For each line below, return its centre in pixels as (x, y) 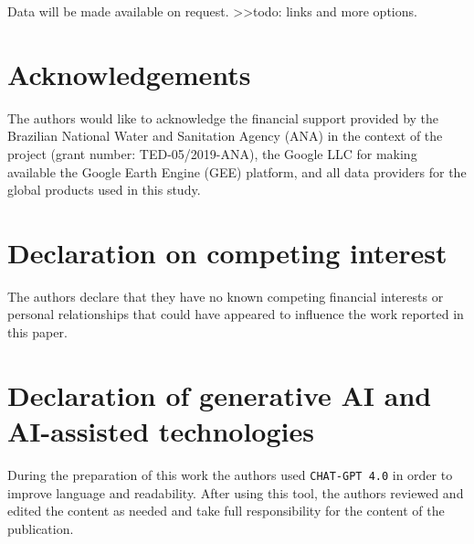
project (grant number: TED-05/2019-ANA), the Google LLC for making (212, 153)
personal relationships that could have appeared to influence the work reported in (236, 314)
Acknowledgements (129, 74)
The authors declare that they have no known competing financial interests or (226, 296)
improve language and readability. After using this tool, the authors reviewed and (236, 492)
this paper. (37, 332)
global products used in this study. (104, 190)
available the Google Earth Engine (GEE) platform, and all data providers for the (237, 171)
